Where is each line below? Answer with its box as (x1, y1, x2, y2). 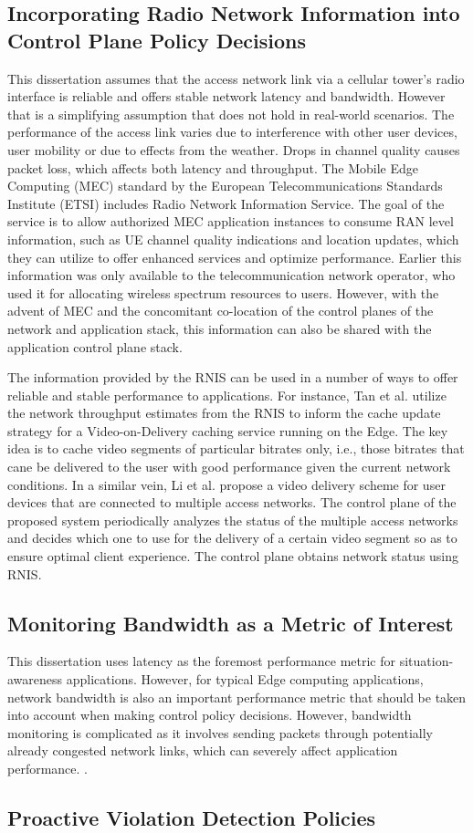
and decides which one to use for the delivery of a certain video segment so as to (7, 528, 457, 547)
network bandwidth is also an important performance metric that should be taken (7, 687, 467, 706)
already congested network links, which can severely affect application (7, 741, 398, 760)
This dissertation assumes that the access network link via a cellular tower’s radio (7, 68, 465, 88)
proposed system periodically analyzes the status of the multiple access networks (7, 510, 458, 529)
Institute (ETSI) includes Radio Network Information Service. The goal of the (7, 193, 445, 213)
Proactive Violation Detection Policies (7, 803, 376, 831)
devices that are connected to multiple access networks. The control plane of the (7, 493, 457, 512)
